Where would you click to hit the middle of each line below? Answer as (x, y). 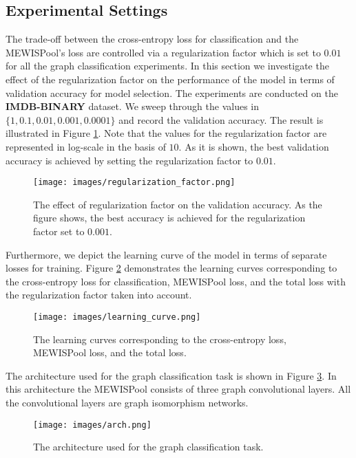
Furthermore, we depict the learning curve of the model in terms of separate (166, 254)
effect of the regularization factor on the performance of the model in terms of (170, 79)
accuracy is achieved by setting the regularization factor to (129, 160)
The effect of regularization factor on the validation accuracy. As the (178, 204)
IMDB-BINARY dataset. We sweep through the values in (133, 106)
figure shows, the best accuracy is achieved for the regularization (169, 218)
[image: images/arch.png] (92, 425)
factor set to (59, 231)
